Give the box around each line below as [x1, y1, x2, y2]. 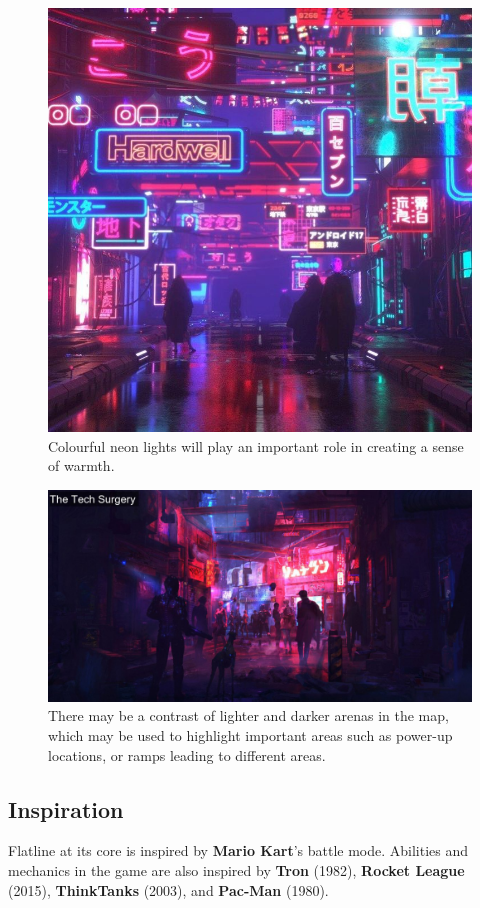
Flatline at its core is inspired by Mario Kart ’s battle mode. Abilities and [8, 840, 469, 861]
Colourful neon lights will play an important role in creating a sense [48, 435, 464, 456]
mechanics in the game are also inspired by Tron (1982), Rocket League [8, 859, 465, 880]
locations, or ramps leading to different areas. [48, 744, 326, 765]
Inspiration [8, 793, 124, 824]
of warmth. [48, 455, 115, 476]
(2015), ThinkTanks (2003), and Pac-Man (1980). [8, 879, 329, 900]
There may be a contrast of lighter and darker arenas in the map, [48, 705, 449, 726]
